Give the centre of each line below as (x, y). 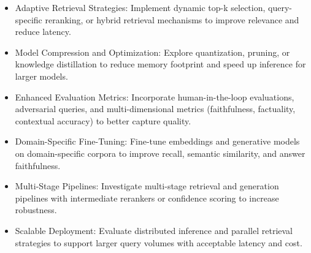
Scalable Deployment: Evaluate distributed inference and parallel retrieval (154, 230)
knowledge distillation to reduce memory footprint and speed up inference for (160, 64)
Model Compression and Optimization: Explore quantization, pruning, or (152, 52)
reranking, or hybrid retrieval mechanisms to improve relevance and (172, 19)
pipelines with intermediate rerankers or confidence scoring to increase (147, 198)
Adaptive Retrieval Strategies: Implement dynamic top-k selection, (140, 7)
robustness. (36, 210)
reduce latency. (43, 32)
